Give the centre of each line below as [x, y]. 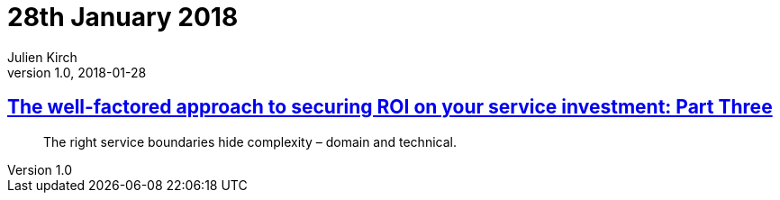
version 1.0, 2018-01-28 [77, 72]
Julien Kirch [42, 57]
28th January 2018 [123, 17]
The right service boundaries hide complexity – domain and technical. [250, 141]
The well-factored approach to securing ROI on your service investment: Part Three [390, 107]
